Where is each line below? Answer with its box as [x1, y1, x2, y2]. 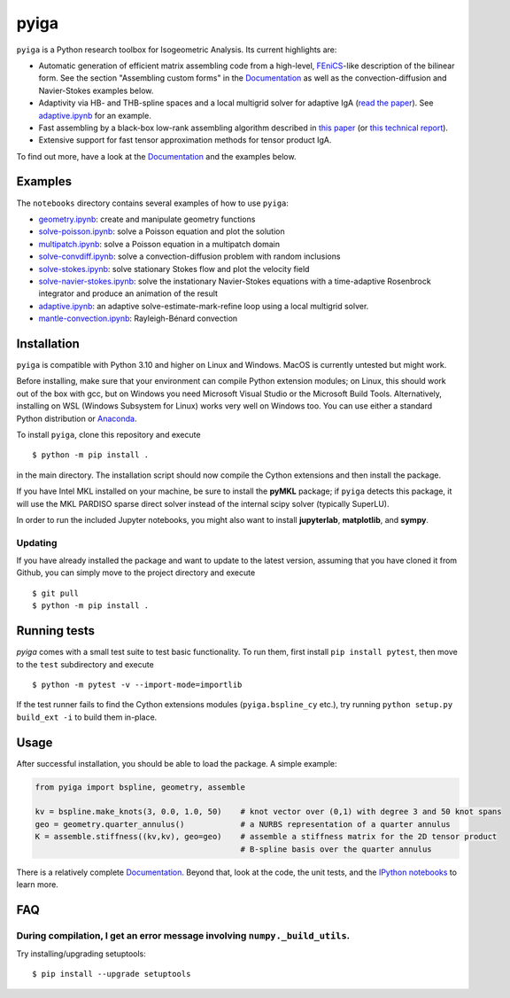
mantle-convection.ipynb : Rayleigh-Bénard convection [38, 313, 238, 324]
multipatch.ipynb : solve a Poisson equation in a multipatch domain [38, 238, 281, 249]
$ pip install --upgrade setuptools [32, 969, 191, 979]
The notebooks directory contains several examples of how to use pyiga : [16, 198, 290, 208]
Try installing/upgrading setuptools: [16, 948, 146, 959]
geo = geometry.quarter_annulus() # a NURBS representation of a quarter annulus [35, 819, 451, 829]
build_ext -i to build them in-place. [16, 712, 158, 722]
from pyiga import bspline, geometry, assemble [35, 782, 245, 792]
